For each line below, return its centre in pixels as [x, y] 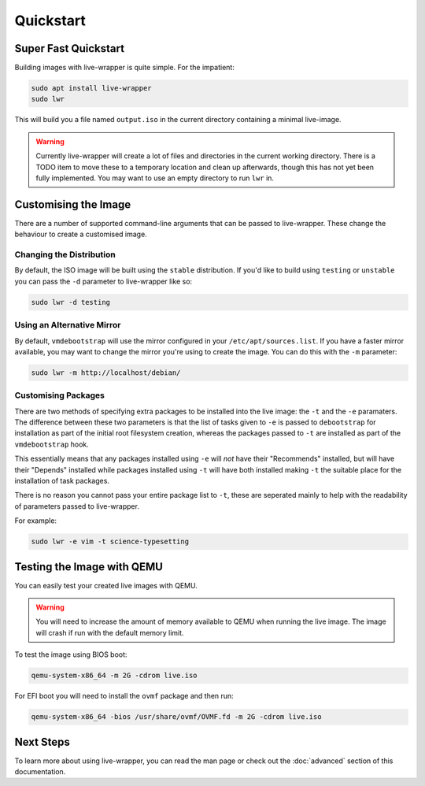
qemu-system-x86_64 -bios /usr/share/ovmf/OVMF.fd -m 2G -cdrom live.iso [176, 717]
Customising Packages [60, 395]
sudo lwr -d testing [70, 302]
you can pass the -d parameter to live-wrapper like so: [103, 281]
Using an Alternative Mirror [68, 325]
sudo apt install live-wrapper [92, 88]
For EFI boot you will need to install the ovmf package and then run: [124, 696]
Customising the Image [73, 204]
